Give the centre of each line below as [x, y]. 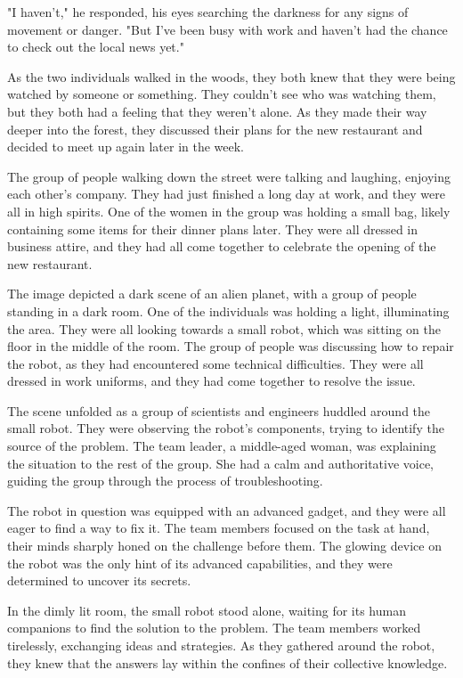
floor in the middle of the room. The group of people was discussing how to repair [231, 346]
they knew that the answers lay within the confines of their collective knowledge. [227, 662]
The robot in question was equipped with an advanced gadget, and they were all [227, 510]
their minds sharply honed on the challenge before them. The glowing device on [224, 546]
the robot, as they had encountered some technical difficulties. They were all [215, 363]
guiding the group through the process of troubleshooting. [165, 481]
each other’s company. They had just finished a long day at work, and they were [226, 194]
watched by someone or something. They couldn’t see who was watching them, [222, 94]
